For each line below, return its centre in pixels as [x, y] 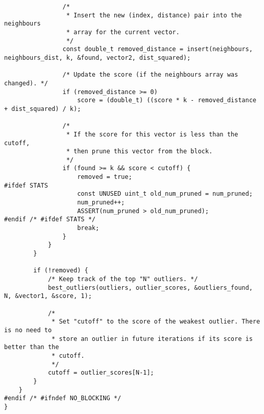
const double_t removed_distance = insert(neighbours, [158, 49]
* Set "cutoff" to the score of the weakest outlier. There [156, 322]
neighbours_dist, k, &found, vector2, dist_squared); [98, 57]
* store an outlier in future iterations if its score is [152, 339]
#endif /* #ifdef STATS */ [50, 220]
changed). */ [26, 83]
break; [88, 228]
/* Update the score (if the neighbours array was [150, 75]
